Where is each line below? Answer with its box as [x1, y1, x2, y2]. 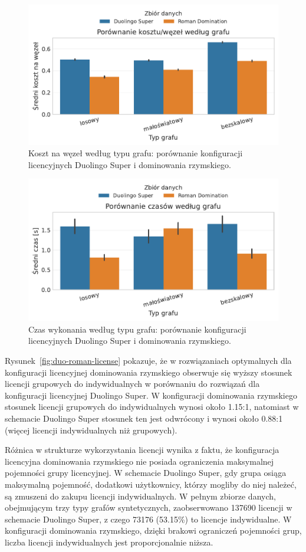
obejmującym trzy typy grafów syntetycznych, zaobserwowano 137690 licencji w [5, 501, 292, 514]
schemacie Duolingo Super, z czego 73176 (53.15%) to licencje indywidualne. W [5, 512, 292, 525]
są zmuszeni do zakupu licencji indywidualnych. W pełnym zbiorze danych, [5, 489, 276, 502]
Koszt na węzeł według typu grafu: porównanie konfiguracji [28, 147, 243, 159]
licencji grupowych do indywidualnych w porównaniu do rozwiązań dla [5, 377, 260, 390]
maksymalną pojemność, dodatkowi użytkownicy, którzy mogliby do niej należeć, [5, 478, 297, 490]
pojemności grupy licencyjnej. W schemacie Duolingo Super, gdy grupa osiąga [5, 466, 287, 479]
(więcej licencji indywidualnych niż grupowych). [5, 423, 177, 436]
